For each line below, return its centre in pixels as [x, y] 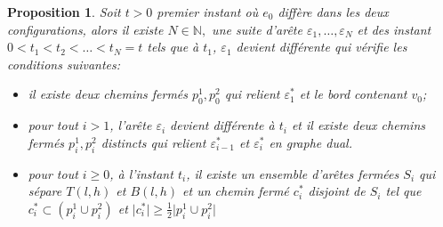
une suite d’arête [257, 29]
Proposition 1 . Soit [64, 12]
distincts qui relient [153, 142]
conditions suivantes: [64, 64]
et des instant [394, 29]
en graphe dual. [310, 142]
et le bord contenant [353, 94]
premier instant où [208, 12]
